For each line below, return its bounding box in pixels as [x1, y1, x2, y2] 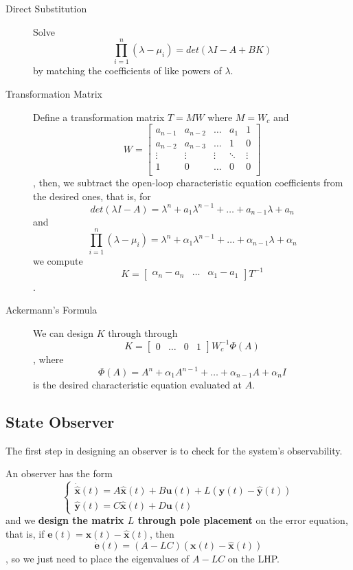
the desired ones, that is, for [33, 188, 151, 203]
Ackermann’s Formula [5, 303, 98, 317]
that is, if [5, 526, 45, 540]
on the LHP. [227, 551, 280, 566]
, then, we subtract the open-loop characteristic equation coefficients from [33, 175, 343, 190]
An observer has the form [5, 466, 113, 481]
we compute [33, 253, 83, 267]
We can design [33, 325, 93, 340]
